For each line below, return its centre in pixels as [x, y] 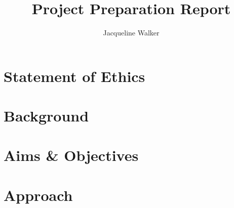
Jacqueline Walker [131, 33]
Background [46, 116]
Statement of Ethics [74, 76]
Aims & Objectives [71, 155]
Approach [38, 195]
